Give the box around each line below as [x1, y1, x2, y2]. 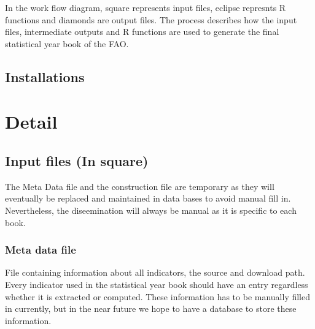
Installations [5, 67, 85, 86]
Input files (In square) [5, 151, 149, 170]
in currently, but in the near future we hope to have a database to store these [5, 302, 297, 315]
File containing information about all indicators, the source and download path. [5, 266, 305, 279]
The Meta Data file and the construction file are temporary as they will [5, 180, 274, 192]
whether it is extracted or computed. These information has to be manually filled [5, 290, 310, 303]
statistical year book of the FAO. [5, 37, 129, 50]
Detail [5, 109, 58, 134]
